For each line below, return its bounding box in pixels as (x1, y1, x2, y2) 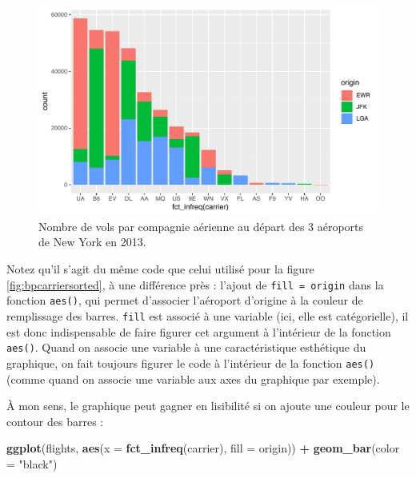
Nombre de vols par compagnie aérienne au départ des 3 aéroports (38, 217, 364, 234)
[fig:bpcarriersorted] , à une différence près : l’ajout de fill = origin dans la (6, 276, 384, 293)
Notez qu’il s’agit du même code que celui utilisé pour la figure (6, 261, 314, 277)
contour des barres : (6, 412, 104, 429)
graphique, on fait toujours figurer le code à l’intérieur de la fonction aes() (6, 354, 375, 371)
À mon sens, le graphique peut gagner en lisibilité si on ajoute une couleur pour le (6, 397, 410, 414)
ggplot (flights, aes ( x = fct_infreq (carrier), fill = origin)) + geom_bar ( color (6, 440, 400, 456)
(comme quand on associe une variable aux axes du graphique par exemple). (6, 370, 380, 387)
